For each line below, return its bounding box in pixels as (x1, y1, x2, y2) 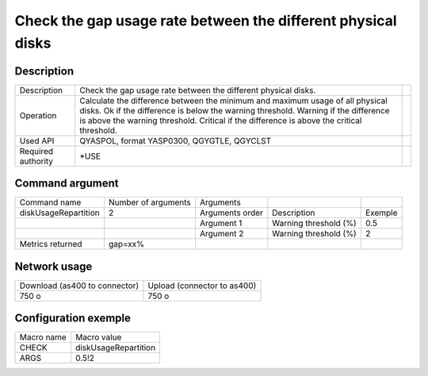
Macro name (19, 332, 67, 343)
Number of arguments (108, 197, 191, 208)
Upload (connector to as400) (147, 280, 257, 291)
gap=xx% (108, 239, 145, 250)
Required (19, 145, 54, 156)
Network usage (14, 259, 93, 273)
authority (19, 155, 54, 167)
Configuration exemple (14, 312, 131, 325)
